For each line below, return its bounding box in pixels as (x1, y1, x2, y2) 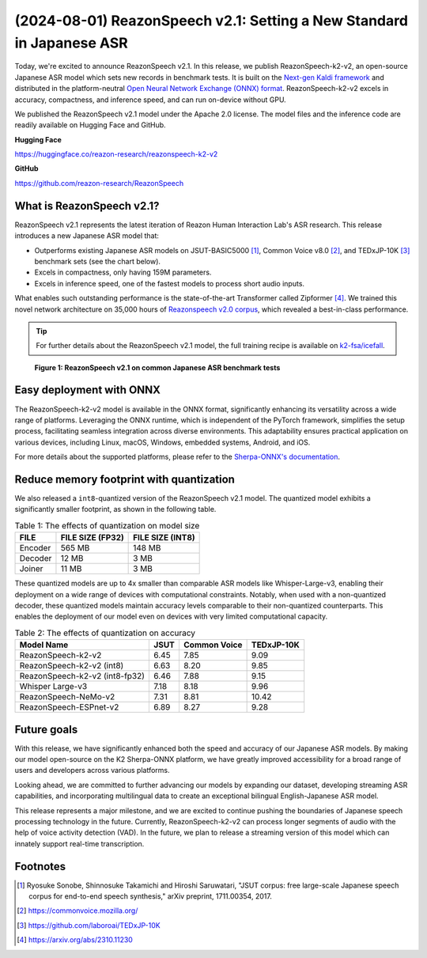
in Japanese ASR (14, 34, 128, 51)
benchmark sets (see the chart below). (34, 256, 161, 266)
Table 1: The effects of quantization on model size (14, 521, 200, 532)
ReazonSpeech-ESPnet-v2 (19, 702, 119, 713)
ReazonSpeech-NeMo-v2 (19, 691, 115, 702)
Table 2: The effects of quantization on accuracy (14, 627, 196, 638)
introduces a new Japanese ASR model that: (14, 231, 160, 240)
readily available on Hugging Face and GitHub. (14, 120, 166, 130)
